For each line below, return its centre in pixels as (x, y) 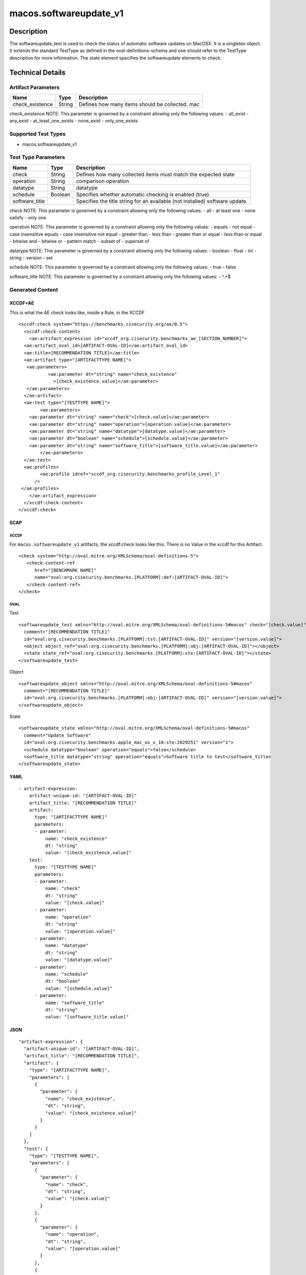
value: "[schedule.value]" (79, 988)
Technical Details (37, 72)
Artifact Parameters (34, 87)
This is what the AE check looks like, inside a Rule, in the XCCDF (77, 312)
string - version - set (31, 258)
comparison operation (103, 181)
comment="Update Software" (57, 735)
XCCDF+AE (22, 303)
